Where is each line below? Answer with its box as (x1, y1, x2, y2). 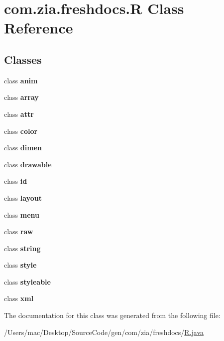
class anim (4, 75, 38, 85)
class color (4, 125, 38, 136)
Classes (4, 51, 42, 67)
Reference (4, 17, 73, 38)
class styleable (4, 276, 51, 287)
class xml (4, 293, 34, 304)
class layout (4, 192, 42, 203)
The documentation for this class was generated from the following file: (4, 310, 221, 321)
